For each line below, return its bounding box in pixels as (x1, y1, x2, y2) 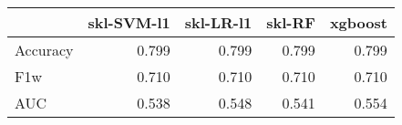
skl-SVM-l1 (88, 12, 170, 33)
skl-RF (266, 12, 315, 33)
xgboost (329, 12, 387, 33)
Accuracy (15, 39, 74, 60)
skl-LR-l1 (184, 12, 253, 33)
